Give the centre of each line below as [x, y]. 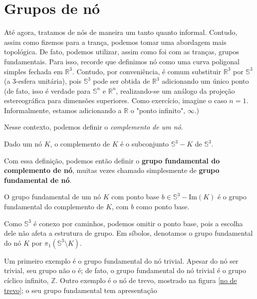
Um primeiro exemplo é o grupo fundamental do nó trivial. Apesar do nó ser [121, 260]
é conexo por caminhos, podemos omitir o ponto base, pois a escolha [138, 223]
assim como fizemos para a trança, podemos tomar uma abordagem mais [115, 42]
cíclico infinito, [26, 280]
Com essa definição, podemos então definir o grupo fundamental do [112, 160]
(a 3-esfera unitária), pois [43, 81]
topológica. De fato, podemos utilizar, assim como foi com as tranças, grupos [122, 52]
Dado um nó [23, 144]
